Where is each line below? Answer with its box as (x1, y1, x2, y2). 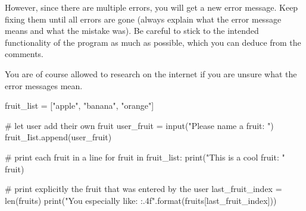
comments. (5, 48, 44, 60)
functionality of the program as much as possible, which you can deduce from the (5, 36, 301, 48)
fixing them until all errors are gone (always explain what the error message (5, 12, 282, 25)
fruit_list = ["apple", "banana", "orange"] (5, 99, 154, 112)
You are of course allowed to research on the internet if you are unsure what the (5, 67, 297, 80)
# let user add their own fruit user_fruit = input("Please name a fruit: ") (5, 119, 274, 131)
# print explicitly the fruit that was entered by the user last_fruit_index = (5, 182, 282, 195)
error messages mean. (5, 79, 83, 92)
